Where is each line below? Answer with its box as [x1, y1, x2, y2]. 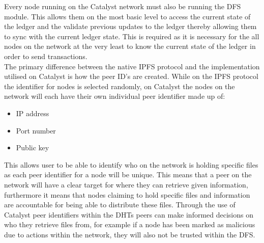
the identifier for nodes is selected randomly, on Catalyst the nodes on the [4, 80, 235, 91]
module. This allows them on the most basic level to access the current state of [4, 11, 251, 21]
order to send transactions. [4, 50, 87, 61]
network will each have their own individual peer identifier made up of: [4, 91, 225, 101]
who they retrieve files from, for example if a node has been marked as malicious [4, 219, 255, 230]
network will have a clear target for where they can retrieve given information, [4, 179, 248, 190]
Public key [16, 142, 49, 153]
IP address [16, 107, 49, 118]
